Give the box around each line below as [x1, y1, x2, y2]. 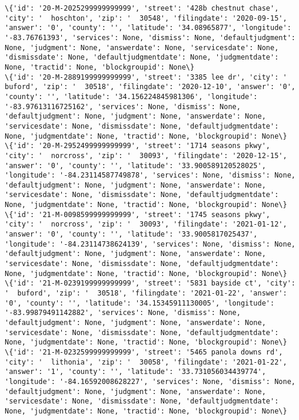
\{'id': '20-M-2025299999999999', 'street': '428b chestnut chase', [5, 4, 279, 12]
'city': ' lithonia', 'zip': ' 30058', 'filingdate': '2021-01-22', [5, 357, 287, 366]
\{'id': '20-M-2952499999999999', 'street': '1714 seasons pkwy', [5, 142, 271, 150]
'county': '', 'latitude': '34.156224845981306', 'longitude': [5, 92, 258, 101]
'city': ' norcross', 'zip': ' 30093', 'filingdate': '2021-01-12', [5, 220, 287, 229]
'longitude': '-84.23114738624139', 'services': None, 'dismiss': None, [5, 239, 295, 248]
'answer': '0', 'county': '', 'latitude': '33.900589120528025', [5, 161, 266, 170]
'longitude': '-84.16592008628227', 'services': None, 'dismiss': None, [5, 377, 295, 386]
